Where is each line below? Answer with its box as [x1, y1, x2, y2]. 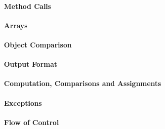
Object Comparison [4, 39, 72, 49]
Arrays [4, 20, 28, 30]
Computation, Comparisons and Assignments [4, 78, 161, 88]
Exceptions [4, 97, 42, 108]
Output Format [4, 59, 57, 69]
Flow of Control [4, 117, 59, 127]
